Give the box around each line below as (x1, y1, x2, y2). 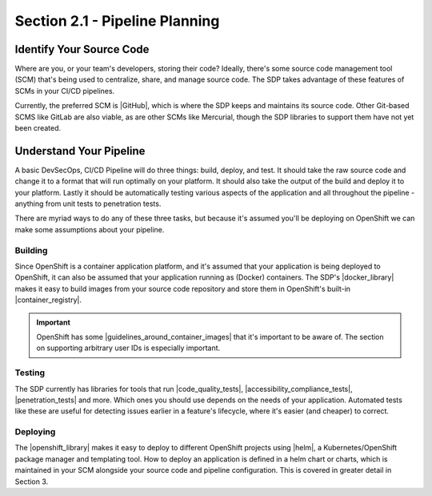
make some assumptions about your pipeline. (14, 224, 165, 234)
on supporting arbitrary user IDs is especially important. (36, 343, 221, 353)
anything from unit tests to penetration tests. (14, 199, 162, 208)
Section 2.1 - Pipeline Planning (14, 12, 220, 30)
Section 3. (14, 477, 49, 486)
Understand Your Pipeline (14, 144, 146, 158)
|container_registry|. (14, 295, 82, 304)
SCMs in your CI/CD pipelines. (14, 86, 115, 95)
